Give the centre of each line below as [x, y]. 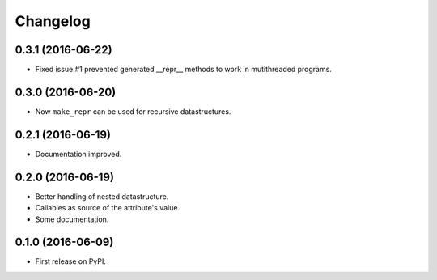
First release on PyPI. [71, 261]
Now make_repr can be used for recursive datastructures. [133, 111]
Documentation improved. [78, 154]
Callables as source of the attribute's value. [108, 208]
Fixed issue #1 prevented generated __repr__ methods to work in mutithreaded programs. [183, 70]
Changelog [53, 21]
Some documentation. [72, 219]
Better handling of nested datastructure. [102, 196]
